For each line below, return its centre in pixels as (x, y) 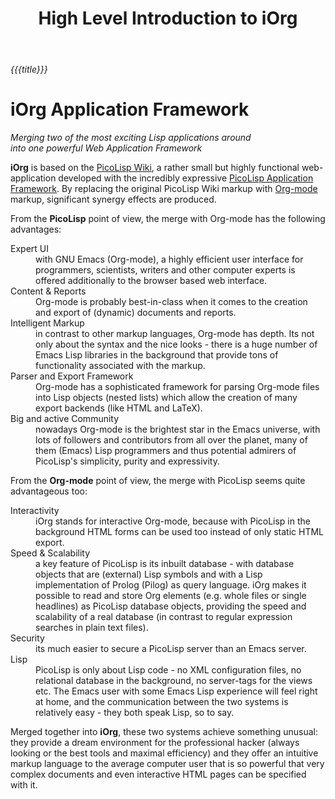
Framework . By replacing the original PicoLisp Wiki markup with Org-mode (164, 189)
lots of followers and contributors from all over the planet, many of (171, 440)
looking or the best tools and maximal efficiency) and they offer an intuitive (164, 753)
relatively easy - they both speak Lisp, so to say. (135, 713)
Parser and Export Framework (72, 376)
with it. (24, 785)
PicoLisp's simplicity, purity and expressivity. (127, 461)
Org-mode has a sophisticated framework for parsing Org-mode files (177, 387)
